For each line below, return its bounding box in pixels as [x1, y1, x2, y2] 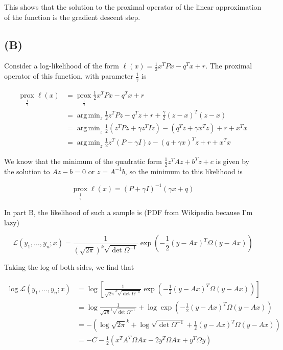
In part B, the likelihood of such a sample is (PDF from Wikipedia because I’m [4, 207, 253, 218]
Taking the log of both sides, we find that [4, 262, 134, 272]
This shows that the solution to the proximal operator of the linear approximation [4, 2, 262, 12]
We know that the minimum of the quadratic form [4, 155, 162, 166]
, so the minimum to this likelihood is [125, 166, 243, 176]
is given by [216, 155, 249, 166]
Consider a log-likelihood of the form [4, 60, 119, 71]
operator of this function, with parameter [4, 71, 133, 81]
